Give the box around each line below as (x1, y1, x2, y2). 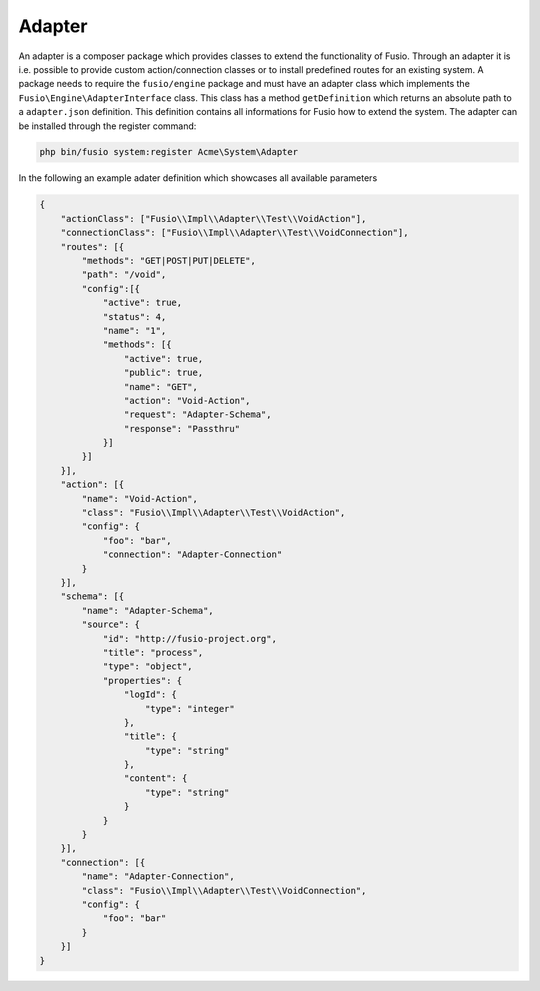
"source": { (81, 619, 140, 630)
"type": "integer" (145, 703, 235, 714)
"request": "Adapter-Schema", (123, 409, 272, 420)
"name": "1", (102, 325, 167, 336)
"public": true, (123, 367, 204, 379)
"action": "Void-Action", (123, 395, 251, 406)
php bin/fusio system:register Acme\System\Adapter (39, 146, 299, 158)
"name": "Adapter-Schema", (81, 605, 214, 616)
